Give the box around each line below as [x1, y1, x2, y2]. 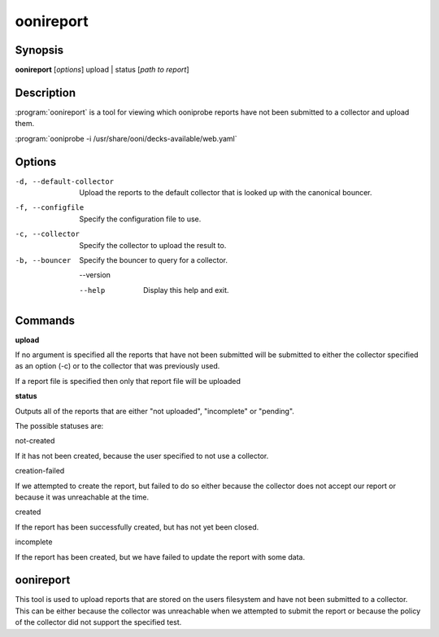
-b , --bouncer [15, 256, 72, 264]
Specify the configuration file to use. [79, 214, 202, 224]
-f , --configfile [15, 203, 85, 212]
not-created [15, 436, 55, 446]
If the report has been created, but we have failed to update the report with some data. [15, 552, 306, 561]
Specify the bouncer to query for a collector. [79, 255, 228, 264]
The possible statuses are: [15, 421, 104, 431]
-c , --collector [15, 229, 80, 239]
